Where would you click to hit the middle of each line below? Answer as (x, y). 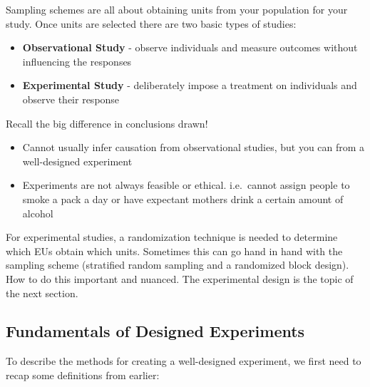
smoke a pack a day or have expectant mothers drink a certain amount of (183, 198)
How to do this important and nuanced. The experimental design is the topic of (180, 278)
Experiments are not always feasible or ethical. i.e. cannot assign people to (186, 185)
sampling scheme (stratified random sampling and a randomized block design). (178, 265)
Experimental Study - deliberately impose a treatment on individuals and (190, 85)
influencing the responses (77, 61)
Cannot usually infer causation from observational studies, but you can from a (194, 147)
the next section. (42, 293)
